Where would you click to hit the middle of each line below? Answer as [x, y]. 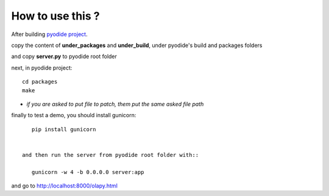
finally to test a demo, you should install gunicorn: [74, 115]
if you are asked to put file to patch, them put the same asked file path [115, 104]
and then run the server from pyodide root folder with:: [111, 155]
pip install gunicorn [64, 129]
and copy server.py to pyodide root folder [64, 56]
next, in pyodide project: [42, 68]
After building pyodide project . [49, 34]
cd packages [40, 82]
